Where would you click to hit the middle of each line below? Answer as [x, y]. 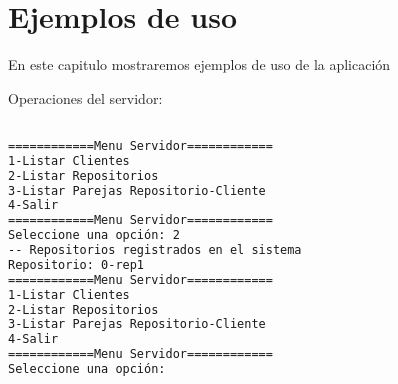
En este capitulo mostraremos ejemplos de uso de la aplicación [199, 64]
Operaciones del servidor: [85, 97]
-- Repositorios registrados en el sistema [155, 250]
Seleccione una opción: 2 [94, 235]
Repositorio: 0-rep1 [76, 264]
